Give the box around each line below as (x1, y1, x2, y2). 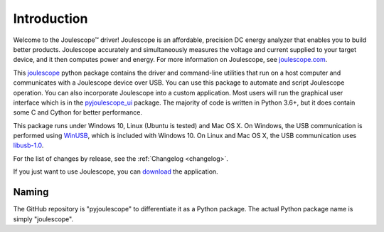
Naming (13, 186, 49, 199)
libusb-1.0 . (13, 141, 44, 149)
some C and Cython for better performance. (13, 108, 142, 117)
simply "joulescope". (13, 214, 74, 223)
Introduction (13, 11, 88, 26)
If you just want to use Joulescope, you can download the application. (13, 167, 218, 176)
